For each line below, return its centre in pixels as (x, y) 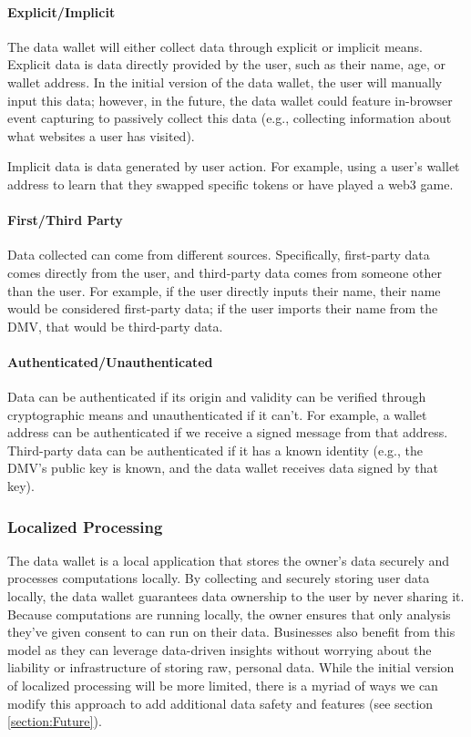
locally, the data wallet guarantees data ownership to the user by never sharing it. (236, 596)
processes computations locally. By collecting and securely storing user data (219, 578)
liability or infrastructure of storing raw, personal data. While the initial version (231, 667)
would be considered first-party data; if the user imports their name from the (223, 308)
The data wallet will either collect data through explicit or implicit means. (215, 46)
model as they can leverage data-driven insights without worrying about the (220, 649)
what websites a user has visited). (101, 135)
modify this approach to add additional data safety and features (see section (220, 703)
